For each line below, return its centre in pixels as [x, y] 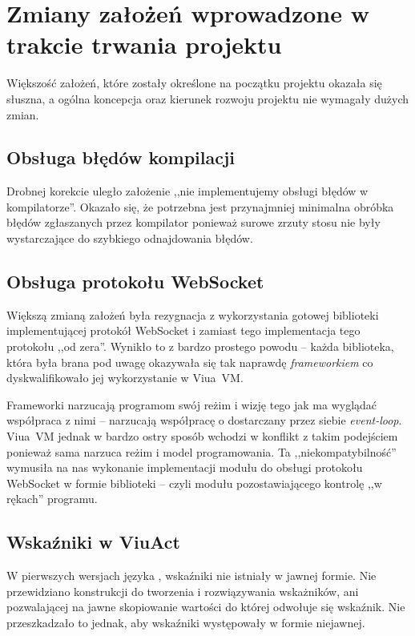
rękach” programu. [52, 499]
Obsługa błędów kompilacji [121, 157]
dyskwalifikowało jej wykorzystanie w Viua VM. [125, 378]
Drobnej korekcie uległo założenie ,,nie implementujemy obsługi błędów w [187, 191]
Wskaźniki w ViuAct [93, 542]
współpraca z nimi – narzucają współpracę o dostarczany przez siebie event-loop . [204, 420]
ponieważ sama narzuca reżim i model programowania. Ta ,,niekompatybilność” [201, 451]
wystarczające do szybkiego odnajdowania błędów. [130, 238]
